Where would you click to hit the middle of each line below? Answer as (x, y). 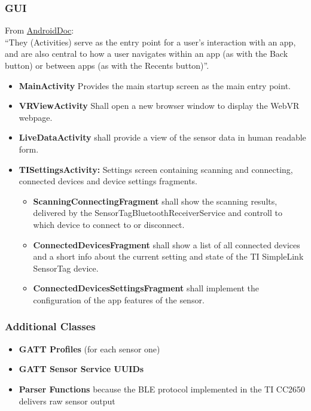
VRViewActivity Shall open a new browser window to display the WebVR (159, 106)
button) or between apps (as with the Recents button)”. (107, 65)
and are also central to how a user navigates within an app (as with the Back (147, 54)
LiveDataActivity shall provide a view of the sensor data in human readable (162, 137)
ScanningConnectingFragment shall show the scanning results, (155, 201)
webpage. (36, 117)
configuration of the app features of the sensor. (119, 299)
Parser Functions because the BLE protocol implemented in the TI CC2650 (162, 389)
